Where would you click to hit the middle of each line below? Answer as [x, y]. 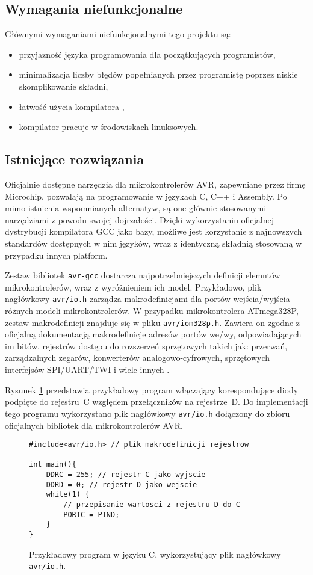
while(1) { [68, 495]
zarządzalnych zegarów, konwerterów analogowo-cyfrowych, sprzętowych [138, 358]
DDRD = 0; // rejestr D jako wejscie [122, 484]
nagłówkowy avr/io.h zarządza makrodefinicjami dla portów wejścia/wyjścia [147, 299]
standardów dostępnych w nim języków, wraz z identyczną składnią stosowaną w [153, 243]
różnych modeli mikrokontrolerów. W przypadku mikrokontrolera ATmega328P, [152, 311]
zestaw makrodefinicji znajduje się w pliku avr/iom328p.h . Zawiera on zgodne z [152, 322]
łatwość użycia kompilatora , [72, 106]
